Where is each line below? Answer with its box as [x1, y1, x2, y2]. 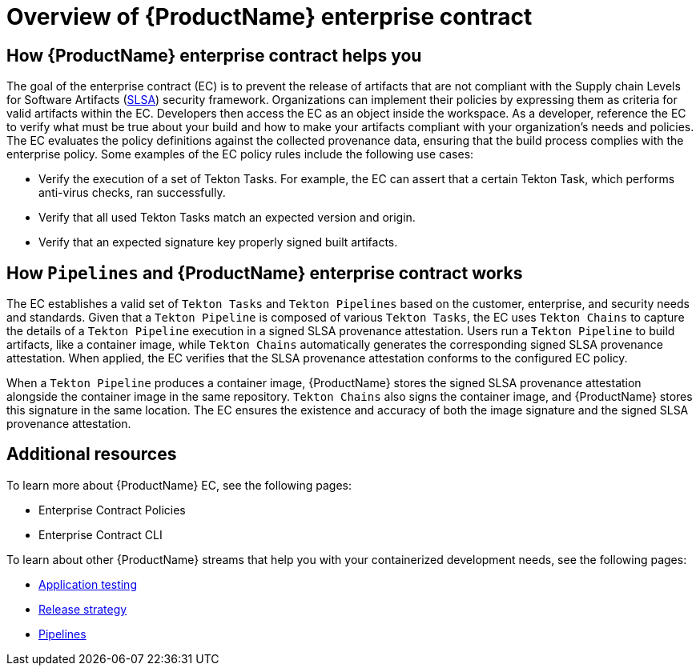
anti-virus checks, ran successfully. [38, 186, 226, 200]
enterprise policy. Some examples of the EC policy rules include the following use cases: [6, 147, 474, 162]
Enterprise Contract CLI [38, 527, 163, 542]
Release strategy [38, 602, 127, 616]
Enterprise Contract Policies [38, 502, 186, 517]
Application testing [38, 577, 137, 591]
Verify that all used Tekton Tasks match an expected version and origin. [38, 210, 416, 225]
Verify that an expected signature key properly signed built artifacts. [38, 235, 398, 250]
